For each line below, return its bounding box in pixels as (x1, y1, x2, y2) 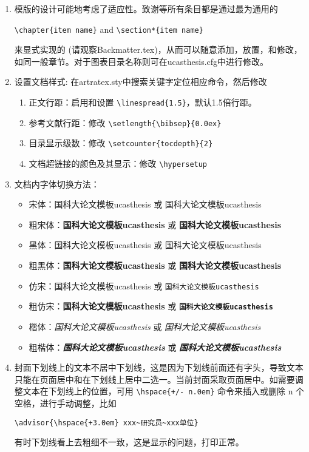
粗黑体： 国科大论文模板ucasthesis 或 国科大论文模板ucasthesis (29, 259, 282, 272)
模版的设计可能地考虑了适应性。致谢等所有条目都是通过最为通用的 (14, 2, 278, 15)
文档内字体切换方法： (14, 177, 100, 190)
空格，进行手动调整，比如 (14, 396, 117, 409)
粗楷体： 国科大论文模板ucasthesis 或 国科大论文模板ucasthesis (29, 340, 282, 353)
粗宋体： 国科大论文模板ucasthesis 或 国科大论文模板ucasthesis (29, 218, 282, 231)
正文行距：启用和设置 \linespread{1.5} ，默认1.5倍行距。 (29, 96, 257, 109)
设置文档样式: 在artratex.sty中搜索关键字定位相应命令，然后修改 (14, 75, 267, 88)
